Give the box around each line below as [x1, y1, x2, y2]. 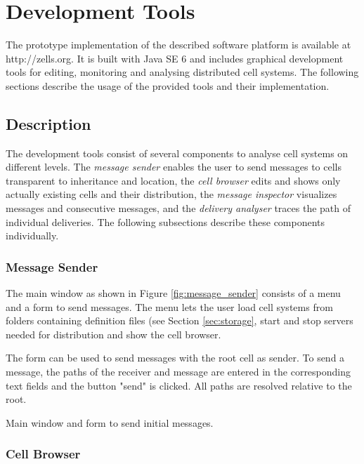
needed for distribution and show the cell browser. [6, 326, 221, 341]
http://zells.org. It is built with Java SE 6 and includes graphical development [6, 51, 344, 65]
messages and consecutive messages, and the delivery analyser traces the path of [6, 201, 351, 216]
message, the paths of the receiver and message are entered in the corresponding [6, 364, 351, 379]
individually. [6, 228, 59, 243]
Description [6, 112, 91, 134]
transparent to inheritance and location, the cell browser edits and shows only [6, 173, 341, 187]
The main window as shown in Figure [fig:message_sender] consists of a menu [6, 286, 341, 300]
